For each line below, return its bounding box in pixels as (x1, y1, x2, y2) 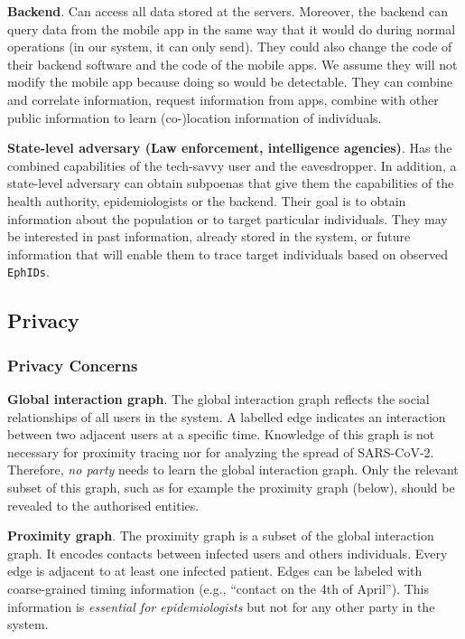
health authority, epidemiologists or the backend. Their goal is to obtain (7, 191, 406, 210)
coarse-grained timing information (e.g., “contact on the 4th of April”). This (7, 578, 429, 597)
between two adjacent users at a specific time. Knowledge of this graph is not (7, 425, 435, 444)
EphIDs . (7, 262, 50, 281)
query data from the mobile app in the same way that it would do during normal (7, 19, 456, 38)
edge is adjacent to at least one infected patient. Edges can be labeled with (7, 561, 423, 580)
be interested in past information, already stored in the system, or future (7, 227, 411, 246)
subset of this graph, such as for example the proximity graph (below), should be (7, 477, 455, 496)
